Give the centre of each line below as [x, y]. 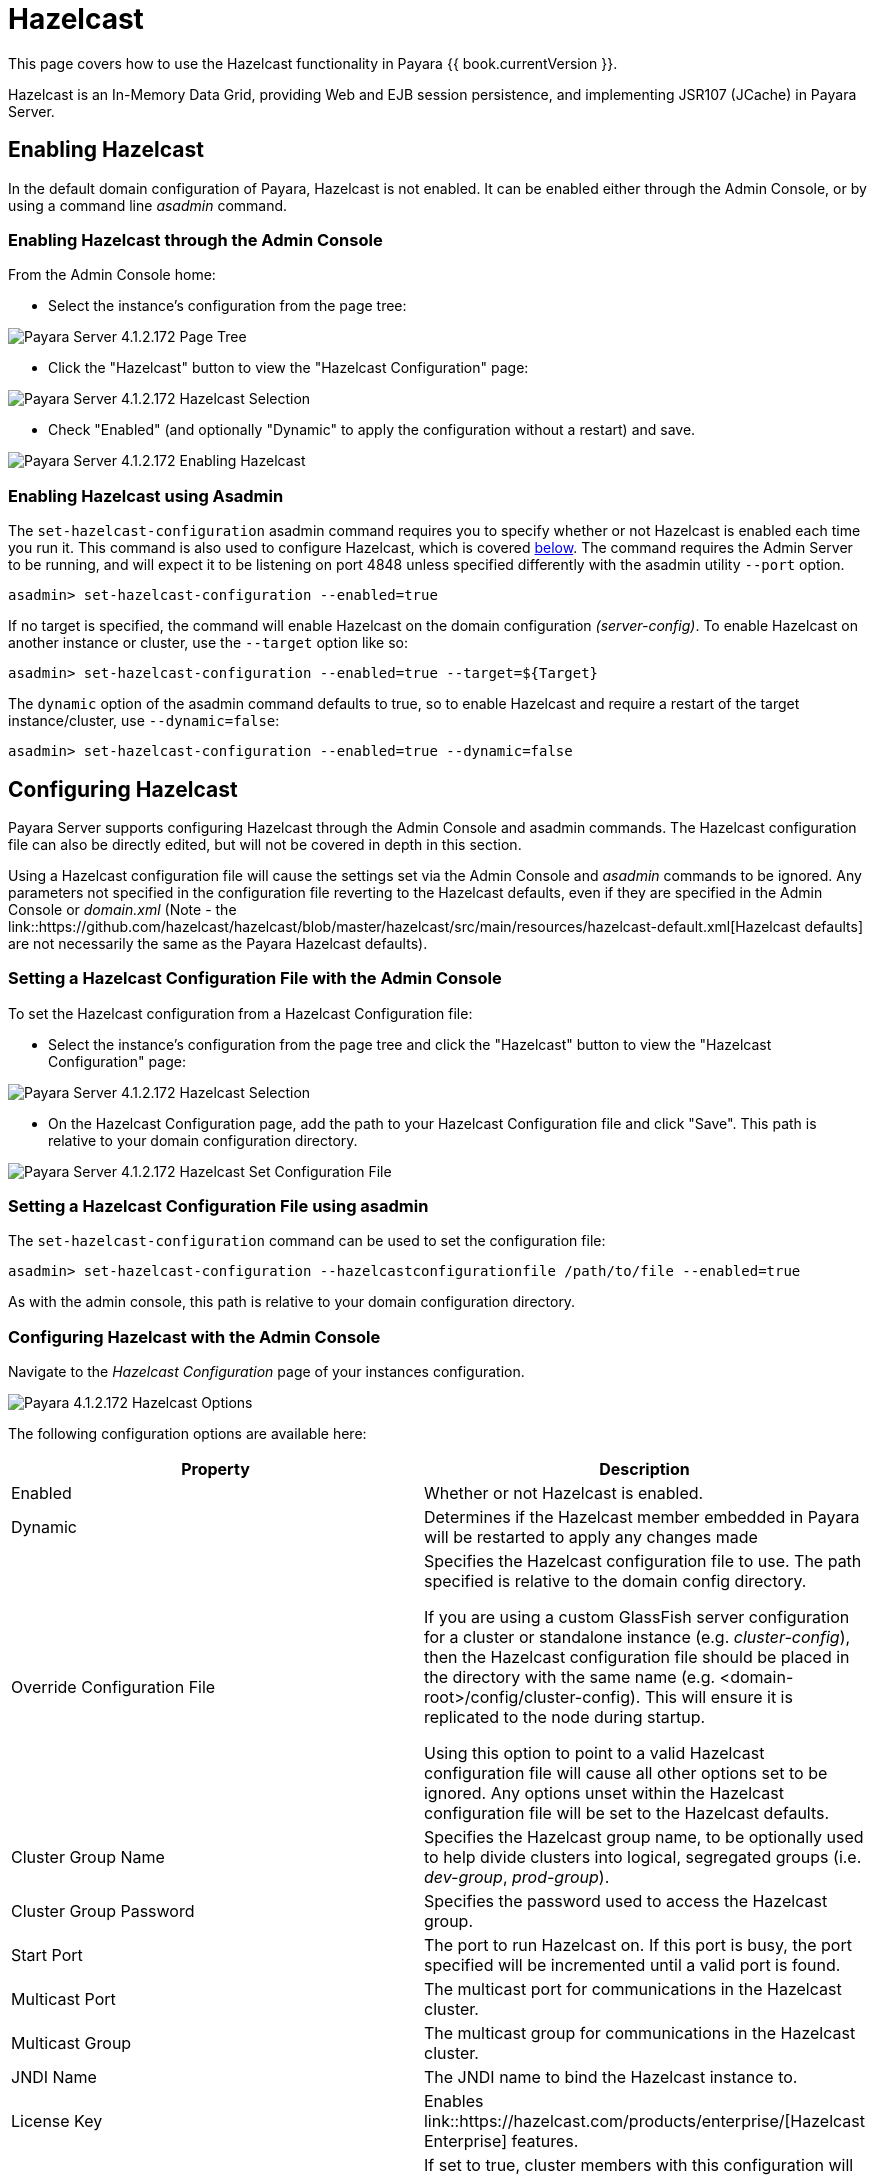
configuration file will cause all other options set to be [625, 1773]
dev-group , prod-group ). [516, 1877]
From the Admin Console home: [112, 275]
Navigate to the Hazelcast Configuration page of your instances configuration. [266, 1372]
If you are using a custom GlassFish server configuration [636, 1617]
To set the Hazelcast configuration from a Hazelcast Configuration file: [240, 1013]
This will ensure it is [718, 1697]
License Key [57, 2121]
